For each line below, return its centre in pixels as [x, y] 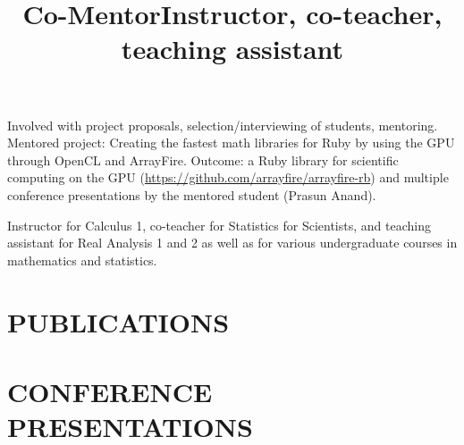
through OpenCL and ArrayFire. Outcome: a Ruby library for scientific [203, 160]
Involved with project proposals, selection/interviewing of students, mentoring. [223, 125]
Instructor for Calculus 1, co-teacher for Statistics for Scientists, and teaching [219, 225]
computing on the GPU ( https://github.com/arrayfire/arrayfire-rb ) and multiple [228, 177]
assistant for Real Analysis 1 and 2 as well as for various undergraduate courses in [232, 243]
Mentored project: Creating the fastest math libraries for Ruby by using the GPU [231, 143]
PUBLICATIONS [118, 321]
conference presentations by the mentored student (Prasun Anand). [192, 194]
